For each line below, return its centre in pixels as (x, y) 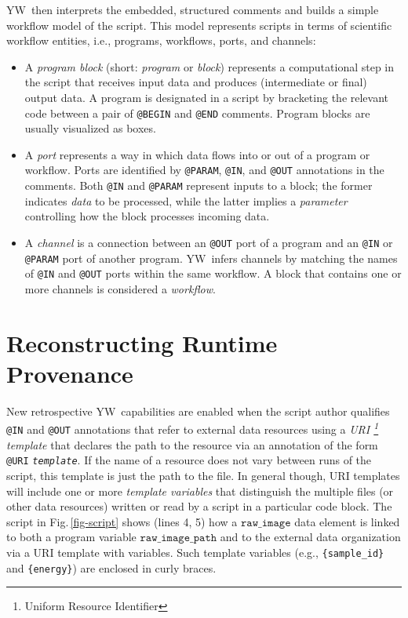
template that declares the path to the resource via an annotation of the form (192, 444)
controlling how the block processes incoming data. (147, 216)
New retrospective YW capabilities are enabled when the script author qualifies (198, 411)
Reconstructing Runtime (142, 342)
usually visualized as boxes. (90, 128)
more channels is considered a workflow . (120, 288)
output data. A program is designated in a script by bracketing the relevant (207, 97)
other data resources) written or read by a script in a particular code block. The (199, 506)
